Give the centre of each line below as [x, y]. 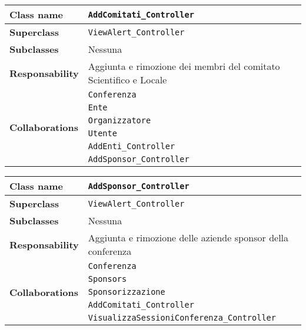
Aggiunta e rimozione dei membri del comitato [184, 66]
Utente [102, 133]
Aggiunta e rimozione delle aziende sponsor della [188, 238]
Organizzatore [119, 120]
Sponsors [107, 279]
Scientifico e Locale [127, 80]
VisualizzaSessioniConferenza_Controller [182, 318]
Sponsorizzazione [127, 292]
